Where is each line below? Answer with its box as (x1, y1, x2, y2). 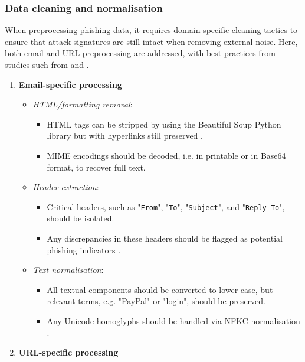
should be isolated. (47, 212, 114, 224)
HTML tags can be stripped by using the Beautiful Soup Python (47, 118, 281, 130)
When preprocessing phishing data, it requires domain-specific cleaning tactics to (5, 24, 298, 36)
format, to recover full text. (47, 161, 146, 173)
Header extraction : (32, 181, 99, 193)
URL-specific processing (18, 346, 119, 358)
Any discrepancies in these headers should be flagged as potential (47, 232, 283, 244)
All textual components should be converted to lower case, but (47, 283, 273, 295)
